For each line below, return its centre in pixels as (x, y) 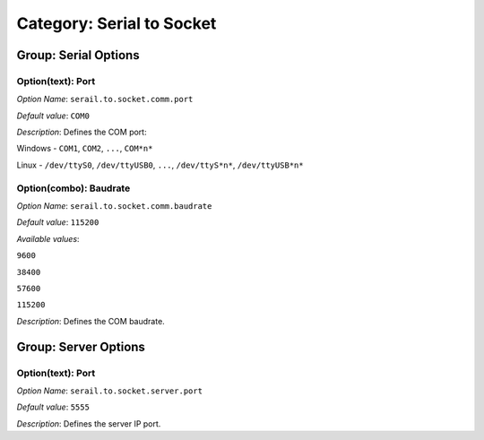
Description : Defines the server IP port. (89, 423)
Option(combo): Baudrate (73, 188)
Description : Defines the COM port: (82, 132)
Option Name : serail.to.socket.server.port (110, 391)
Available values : (48, 238)
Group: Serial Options (78, 55)
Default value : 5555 (53, 407)
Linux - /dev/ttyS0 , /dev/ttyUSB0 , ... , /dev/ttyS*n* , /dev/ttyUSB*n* (160, 165)
